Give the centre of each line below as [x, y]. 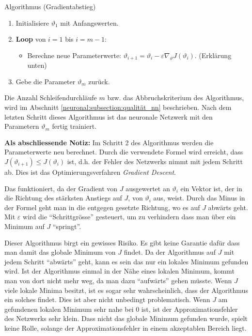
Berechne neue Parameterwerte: [74, 55]
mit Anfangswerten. [89, 23]
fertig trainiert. [74, 126]
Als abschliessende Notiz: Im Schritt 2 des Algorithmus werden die [109, 142]
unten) [37, 65]
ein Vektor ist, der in [211, 188]
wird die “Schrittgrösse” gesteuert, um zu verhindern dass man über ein [129, 217]
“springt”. [67, 226]
